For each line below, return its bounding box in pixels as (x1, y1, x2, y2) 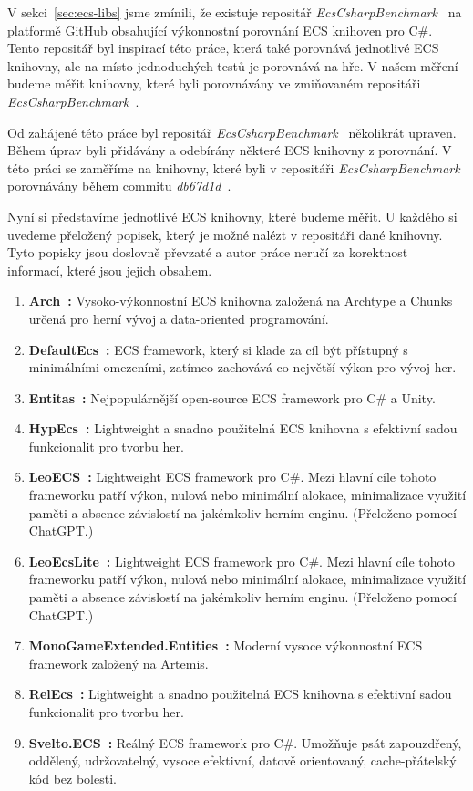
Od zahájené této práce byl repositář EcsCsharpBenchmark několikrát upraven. (7, 122, 457, 141)
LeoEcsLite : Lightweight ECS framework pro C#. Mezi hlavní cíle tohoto (28, 551, 456, 570)
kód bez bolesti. (28, 768, 117, 787)
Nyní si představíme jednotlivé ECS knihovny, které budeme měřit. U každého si (7, 206, 458, 225)
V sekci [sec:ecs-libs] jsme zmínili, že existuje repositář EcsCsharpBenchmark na (7, 3, 462, 21)
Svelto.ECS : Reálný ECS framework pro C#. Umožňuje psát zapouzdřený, (28, 733, 462, 752)
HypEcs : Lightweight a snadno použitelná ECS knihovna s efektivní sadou (28, 419, 458, 438)
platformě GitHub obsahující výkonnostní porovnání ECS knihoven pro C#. (7, 20, 433, 39)
